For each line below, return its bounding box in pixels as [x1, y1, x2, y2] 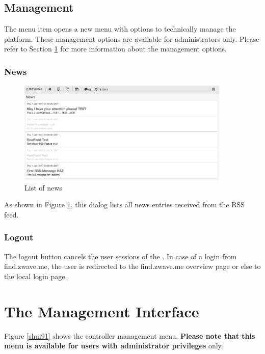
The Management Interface [4, 301, 199, 321]
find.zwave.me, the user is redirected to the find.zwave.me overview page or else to [4, 261, 261, 271]
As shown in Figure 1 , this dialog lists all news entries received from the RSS [4, 199, 245, 210]
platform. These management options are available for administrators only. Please [4, 33, 259, 44]
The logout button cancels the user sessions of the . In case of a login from [4, 251, 237, 261]
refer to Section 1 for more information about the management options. [4, 43, 227, 54]
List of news [24, 182, 62, 193]
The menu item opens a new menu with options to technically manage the [4, 23, 236, 34]
